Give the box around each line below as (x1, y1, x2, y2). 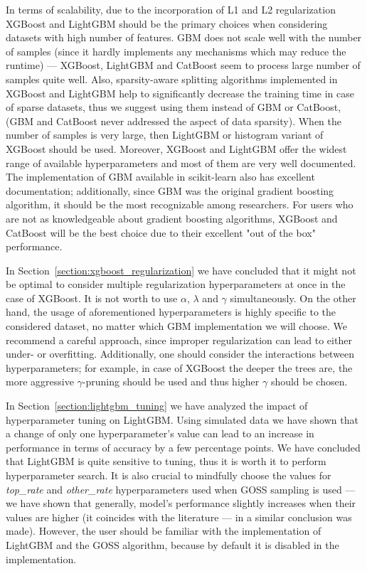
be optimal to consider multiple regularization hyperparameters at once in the (6, 277, 346, 292)
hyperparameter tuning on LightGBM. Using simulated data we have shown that (6, 412, 358, 427)
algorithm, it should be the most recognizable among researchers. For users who (6, 197, 353, 212)
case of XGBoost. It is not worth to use (6, 290, 178, 305)
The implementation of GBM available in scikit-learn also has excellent (6, 169, 315, 184)
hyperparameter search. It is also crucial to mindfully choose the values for (6, 468, 331, 482)
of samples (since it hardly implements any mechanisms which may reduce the (6, 43, 346, 58)
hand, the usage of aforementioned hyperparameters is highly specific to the (6, 304, 336, 319)
